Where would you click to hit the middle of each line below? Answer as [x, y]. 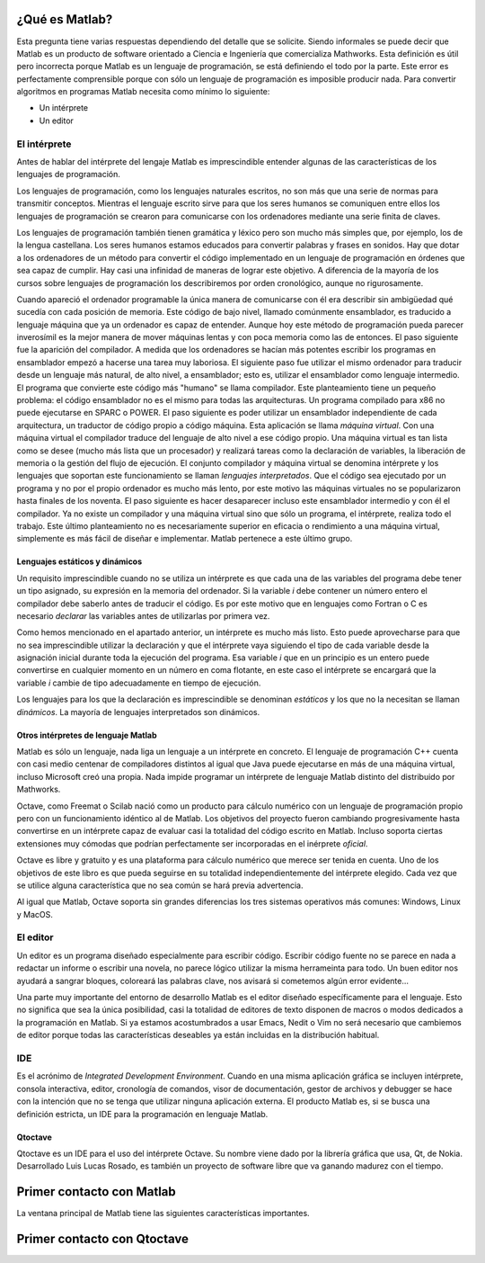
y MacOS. [35, 914]
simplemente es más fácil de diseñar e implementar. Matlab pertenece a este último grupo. [185, 539]
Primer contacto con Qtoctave [102, 1239]
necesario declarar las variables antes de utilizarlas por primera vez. [143, 615]
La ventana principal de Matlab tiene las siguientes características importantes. [163, 1214]
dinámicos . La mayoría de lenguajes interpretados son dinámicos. [138, 712]
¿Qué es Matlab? [65, 19]
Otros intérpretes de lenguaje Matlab [87, 735]
